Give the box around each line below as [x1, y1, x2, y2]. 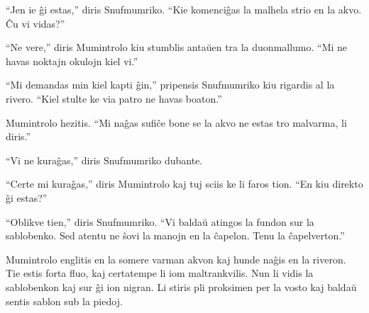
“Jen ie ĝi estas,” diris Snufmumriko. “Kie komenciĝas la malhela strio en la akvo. [6, 2, 362, 16]
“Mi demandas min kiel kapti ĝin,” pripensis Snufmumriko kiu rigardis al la [6, 77, 335, 92]
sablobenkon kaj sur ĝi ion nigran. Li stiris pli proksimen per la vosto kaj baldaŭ [6, 279, 357, 294]
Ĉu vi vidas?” [6, 16, 65, 30]
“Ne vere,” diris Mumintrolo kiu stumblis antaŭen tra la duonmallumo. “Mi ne [6, 40, 348, 55]
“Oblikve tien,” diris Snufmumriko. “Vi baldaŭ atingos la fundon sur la [6, 214, 314, 229]
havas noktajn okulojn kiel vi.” [6, 53, 138, 68]
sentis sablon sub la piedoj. [6, 293, 123, 308]
